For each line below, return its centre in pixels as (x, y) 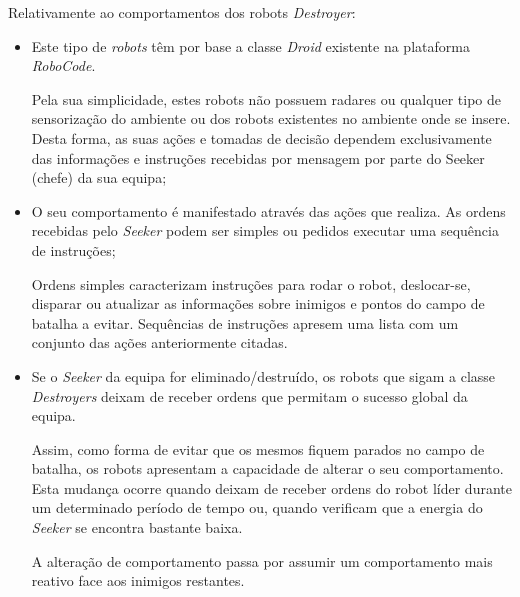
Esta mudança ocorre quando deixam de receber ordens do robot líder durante (271, 487)
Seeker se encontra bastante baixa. (137, 527)
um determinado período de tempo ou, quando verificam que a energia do (257, 507)
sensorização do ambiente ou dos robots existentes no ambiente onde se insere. (271, 118)
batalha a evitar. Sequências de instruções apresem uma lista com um (245, 322)
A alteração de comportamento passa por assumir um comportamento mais (262, 560)
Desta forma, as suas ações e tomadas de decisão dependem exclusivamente (261, 137)
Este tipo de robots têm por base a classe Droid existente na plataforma (250, 45)
